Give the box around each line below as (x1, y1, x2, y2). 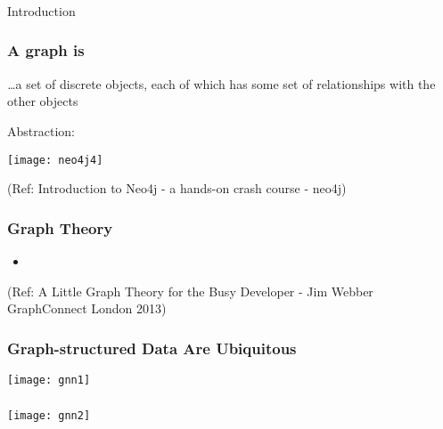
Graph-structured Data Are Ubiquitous (7, 336, 297, 359)
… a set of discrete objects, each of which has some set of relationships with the (7, 74, 436, 93)
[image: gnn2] (7, 409, 91, 422)
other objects (7, 92, 78, 110)
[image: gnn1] (7, 373, 91, 386)
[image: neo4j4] (7, 153, 103, 166)
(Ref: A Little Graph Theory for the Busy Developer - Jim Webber (7, 281, 373, 300)
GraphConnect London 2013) (7, 299, 167, 318)
